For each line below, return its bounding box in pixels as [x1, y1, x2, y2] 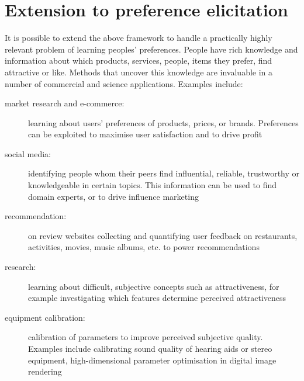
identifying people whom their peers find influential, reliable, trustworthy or [28, 167, 300, 179]
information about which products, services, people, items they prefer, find [5, 54, 272, 67]
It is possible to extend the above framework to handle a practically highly [5, 32, 272, 44]
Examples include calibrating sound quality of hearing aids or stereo [28, 342, 272, 354]
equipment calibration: [5, 311, 85, 323]
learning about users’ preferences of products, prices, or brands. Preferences [28, 116, 299, 129]
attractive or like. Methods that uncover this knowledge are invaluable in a [5, 65, 273, 78]
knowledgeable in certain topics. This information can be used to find [28, 179, 277, 191]
